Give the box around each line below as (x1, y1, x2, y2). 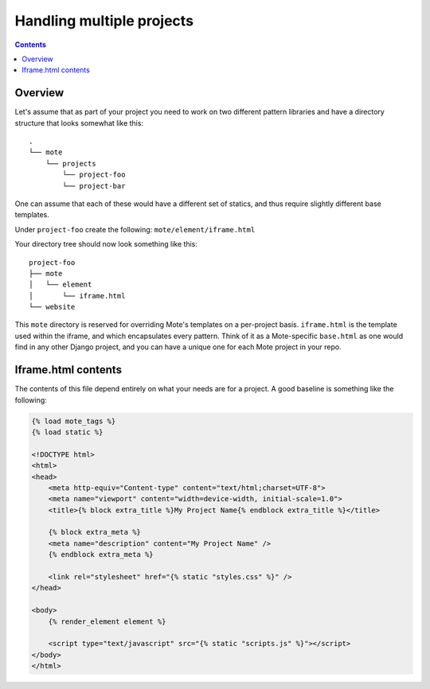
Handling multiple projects (14, 12, 194, 29)
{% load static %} (31, 427, 104, 437)
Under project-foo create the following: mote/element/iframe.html (14, 224, 256, 234)
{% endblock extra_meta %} (48, 550, 154, 559)
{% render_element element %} (48, 617, 166, 626)
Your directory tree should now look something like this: (14, 239, 198, 249)
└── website (29, 302, 76, 312)
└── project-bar (62, 181, 126, 190)
